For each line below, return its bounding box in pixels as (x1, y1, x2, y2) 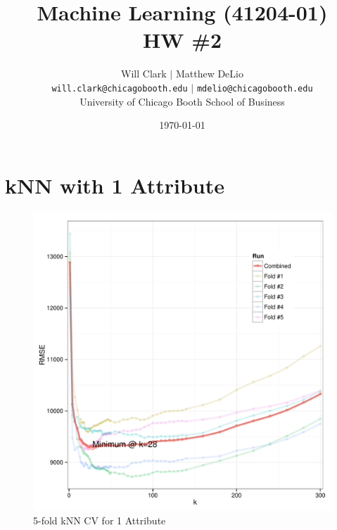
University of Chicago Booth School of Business (80, 94, 285, 108)
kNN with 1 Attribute (5, 170, 225, 199)
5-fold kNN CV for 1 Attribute (33, 513, 166, 528)
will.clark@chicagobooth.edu (51, 83, 188, 94)
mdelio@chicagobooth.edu (196, 83, 313, 94)
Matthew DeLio (175, 66, 243, 81)
